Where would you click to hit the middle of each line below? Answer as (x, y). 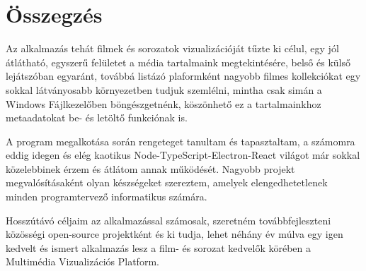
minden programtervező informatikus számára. (107, 197)
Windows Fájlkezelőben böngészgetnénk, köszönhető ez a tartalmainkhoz (164, 103)
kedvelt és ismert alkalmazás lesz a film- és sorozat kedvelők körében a (158, 247)
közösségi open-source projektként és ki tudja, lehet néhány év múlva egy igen (175, 234)
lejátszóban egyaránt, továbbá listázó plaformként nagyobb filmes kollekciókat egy (183, 76)
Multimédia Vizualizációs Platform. (82, 261)
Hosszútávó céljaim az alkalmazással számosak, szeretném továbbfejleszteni (168, 220)
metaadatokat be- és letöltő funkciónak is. (97, 118)
